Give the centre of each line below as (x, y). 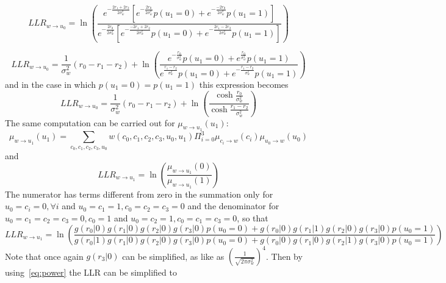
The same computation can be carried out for (90, 122)
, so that (253, 217)
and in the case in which (51, 84)
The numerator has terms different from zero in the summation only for (139, 194)
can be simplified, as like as (173, 256)
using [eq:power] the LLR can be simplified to (91, 272)
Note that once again (44, 256)
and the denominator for (233, 206)
